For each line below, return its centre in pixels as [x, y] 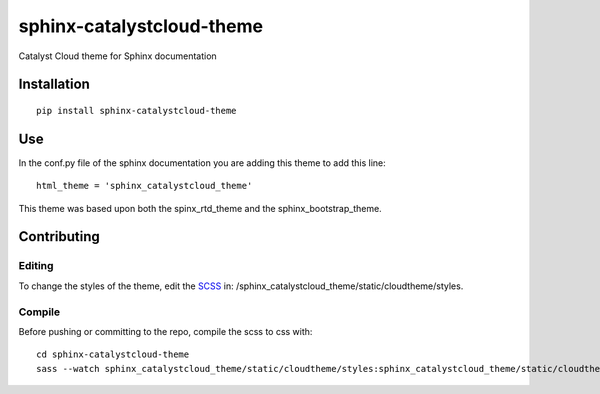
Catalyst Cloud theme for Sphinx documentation [117, 56]
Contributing [59, 236]
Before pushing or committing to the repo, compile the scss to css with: [165, 331]
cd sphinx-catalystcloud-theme [113, 354]
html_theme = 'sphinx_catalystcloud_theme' [144, 186]
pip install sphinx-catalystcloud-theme [136, 110]
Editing [36, 266]
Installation [54, 84]
